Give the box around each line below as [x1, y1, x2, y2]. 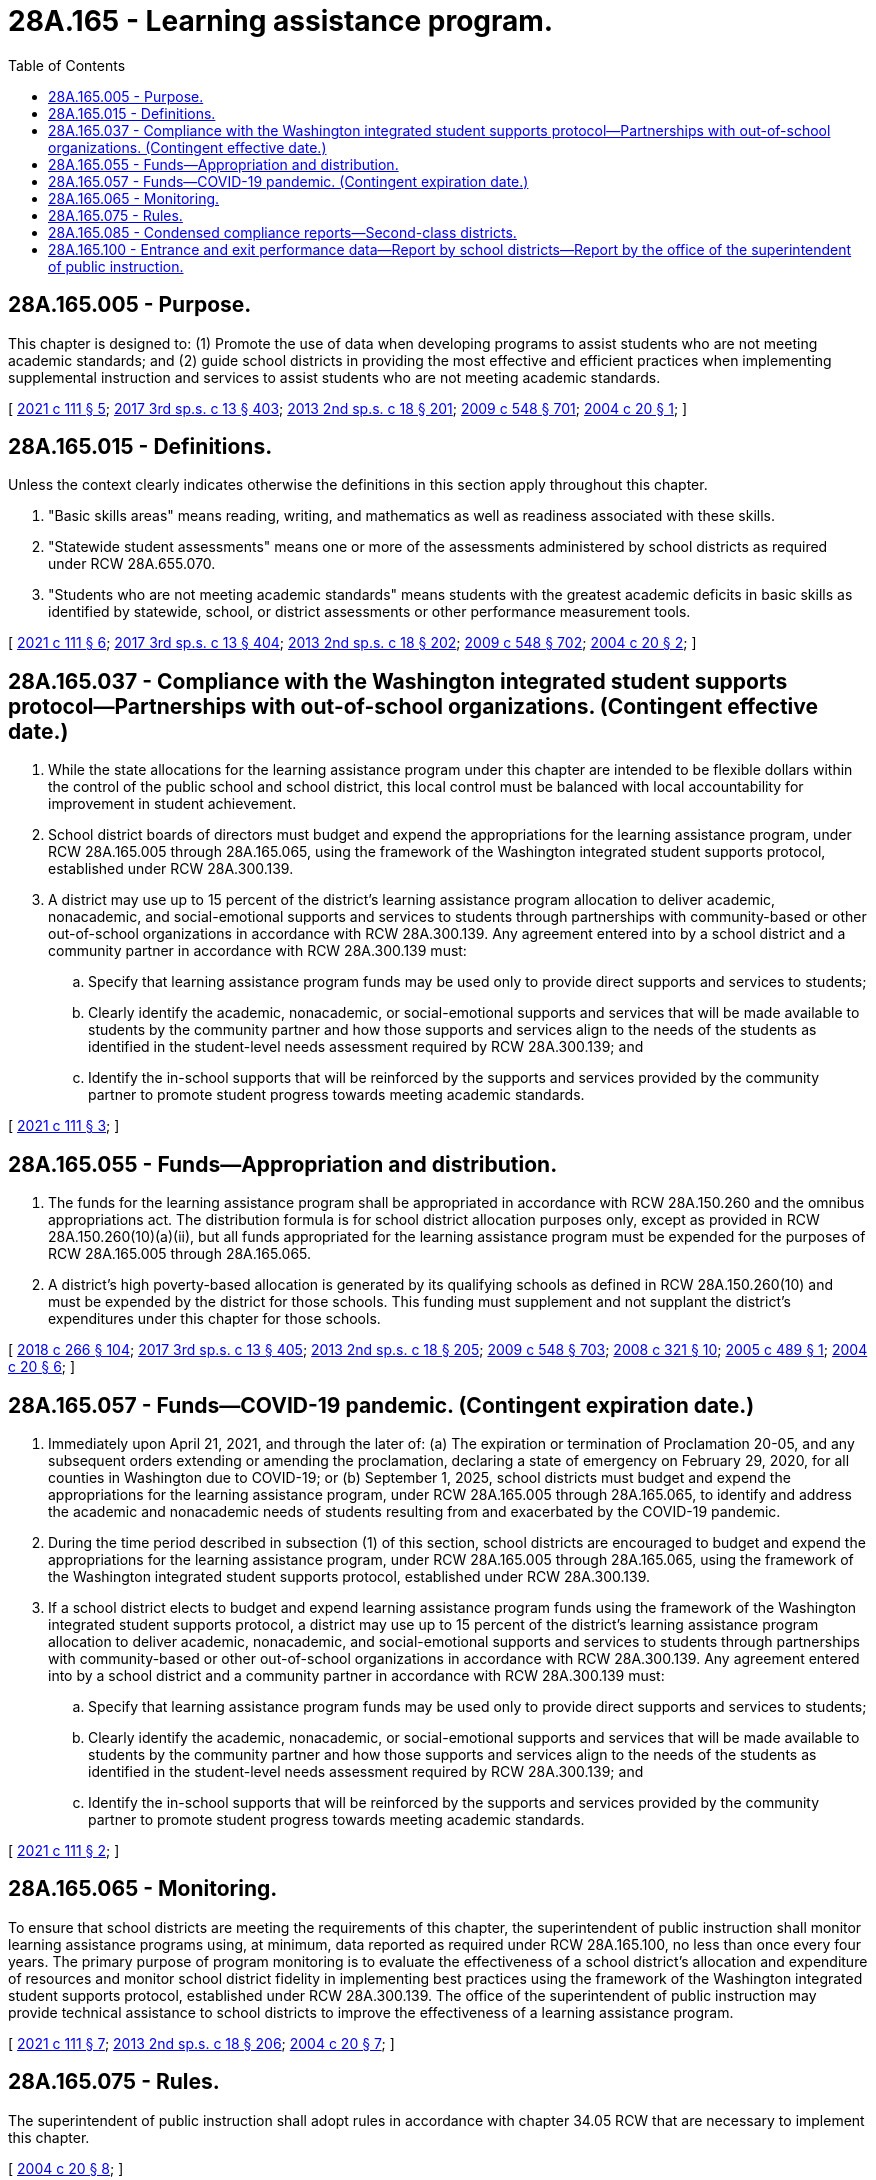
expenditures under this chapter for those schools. [48, 1310, 381, 1328]
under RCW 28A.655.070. [48, 555, 216, 573]
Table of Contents [8, 56, 126, 74]
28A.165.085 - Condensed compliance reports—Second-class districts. [48, 223, 517, 241]
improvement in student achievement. [48, 795, 297, 813]
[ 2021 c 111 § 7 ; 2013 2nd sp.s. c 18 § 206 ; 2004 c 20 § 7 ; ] [8, 2034, 395, 2052]
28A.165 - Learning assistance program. [8, 4, 554, 38]
